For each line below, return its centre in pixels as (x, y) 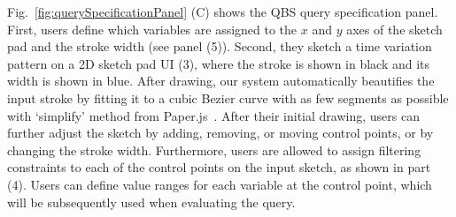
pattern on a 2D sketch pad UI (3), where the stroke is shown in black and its (219, 63)
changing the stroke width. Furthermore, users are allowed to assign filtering (214, 150)
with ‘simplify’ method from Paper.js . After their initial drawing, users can (213, 115)
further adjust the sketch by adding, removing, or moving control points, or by (220, 133)
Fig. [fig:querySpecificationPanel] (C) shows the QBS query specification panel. (223, 11)
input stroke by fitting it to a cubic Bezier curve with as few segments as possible (228, 97)
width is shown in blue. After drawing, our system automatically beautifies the (221, 81)
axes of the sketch (394, 29)
